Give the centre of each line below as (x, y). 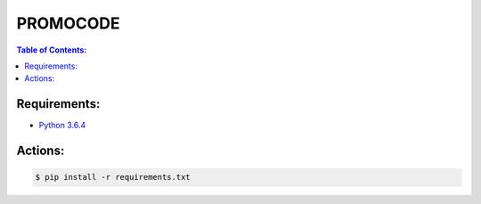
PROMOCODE (68, 23)
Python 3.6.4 (62, 126)
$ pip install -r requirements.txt (113, 177)
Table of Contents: (52, 50)
